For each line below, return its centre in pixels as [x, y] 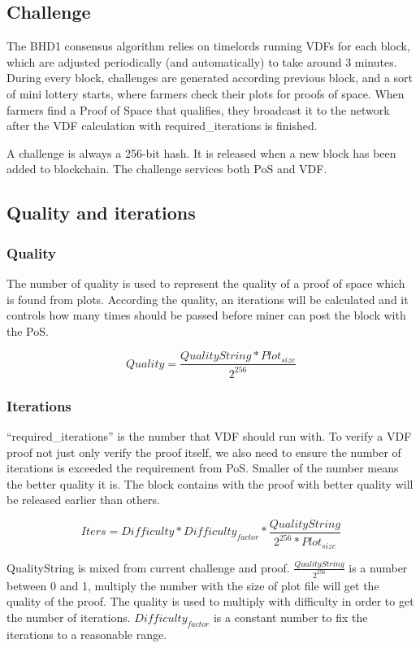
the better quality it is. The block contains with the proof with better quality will [210, 483]
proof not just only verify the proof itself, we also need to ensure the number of [204, 452]
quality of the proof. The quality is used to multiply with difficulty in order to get [210, 601]
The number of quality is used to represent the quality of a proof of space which [206, 283]
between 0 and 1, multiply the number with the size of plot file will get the [193, 585]
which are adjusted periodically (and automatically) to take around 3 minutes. [202, 61]
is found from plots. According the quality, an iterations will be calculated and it [208, 299]
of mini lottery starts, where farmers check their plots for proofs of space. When [206, 93]
